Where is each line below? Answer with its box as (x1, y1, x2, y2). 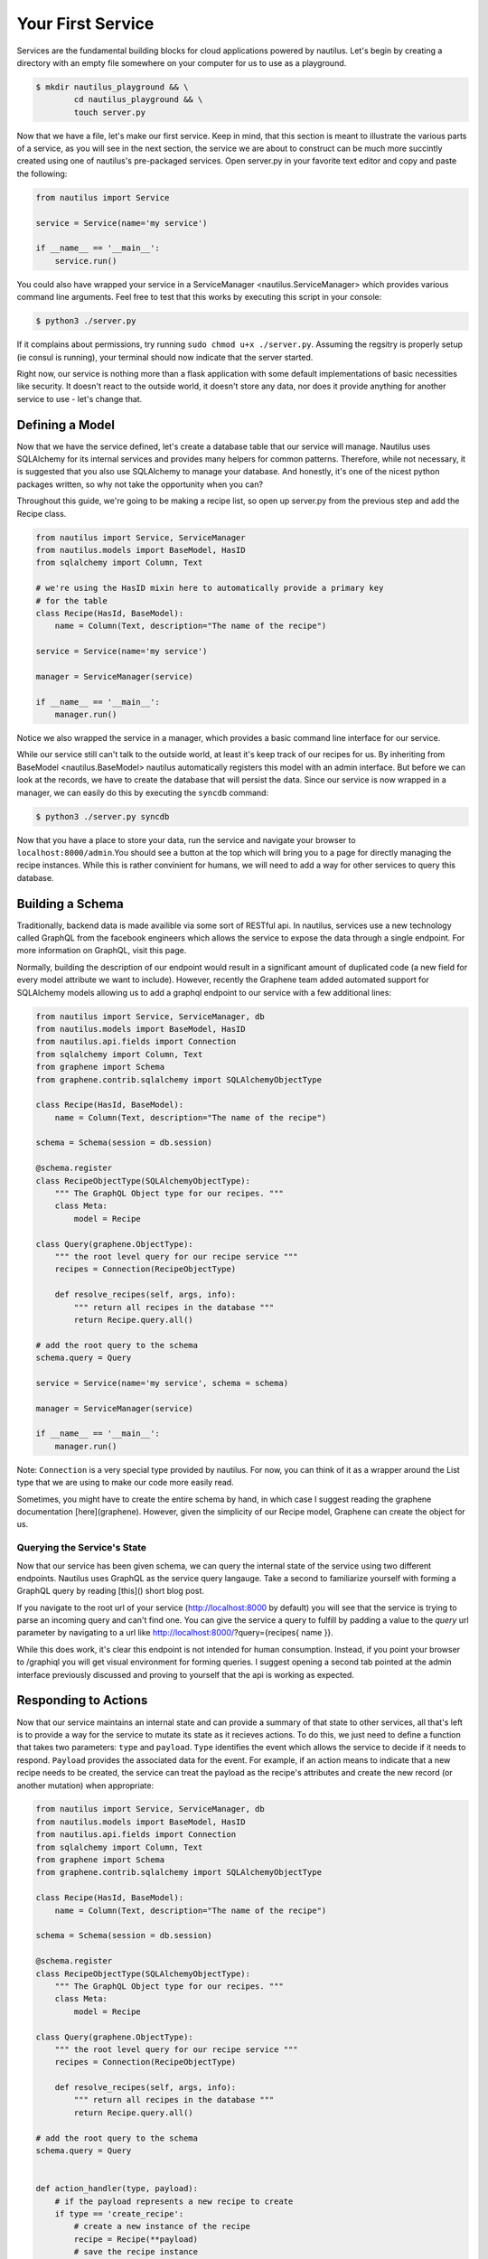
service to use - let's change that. (16, 393, 143, 404)
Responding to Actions (16, 1692, 148, 1708)
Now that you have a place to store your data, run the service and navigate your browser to (16, 834, 356, 845)
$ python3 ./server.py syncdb (35, 811, 170, 821)
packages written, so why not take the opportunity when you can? (16, 479, 264, 490)
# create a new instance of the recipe (73, 2221, 250, 2232)
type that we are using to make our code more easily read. (16, 1477, 234, 1488)
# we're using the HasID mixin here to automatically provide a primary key (35, 583, 384, 594)
